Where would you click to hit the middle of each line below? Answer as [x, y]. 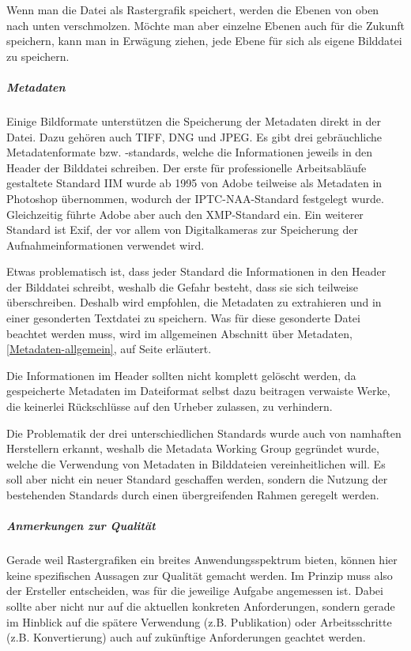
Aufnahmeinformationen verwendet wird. [106, 245]
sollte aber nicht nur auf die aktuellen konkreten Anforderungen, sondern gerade [201, 606]
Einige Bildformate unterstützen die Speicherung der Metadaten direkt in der [194, 120]
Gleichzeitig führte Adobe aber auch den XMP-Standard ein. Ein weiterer [185, 214]
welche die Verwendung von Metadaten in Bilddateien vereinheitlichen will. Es [196, 463]
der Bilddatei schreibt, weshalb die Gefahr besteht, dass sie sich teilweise [183, 286]
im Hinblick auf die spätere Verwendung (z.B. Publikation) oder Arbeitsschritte [199, 621]
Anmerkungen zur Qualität [81, 526]
